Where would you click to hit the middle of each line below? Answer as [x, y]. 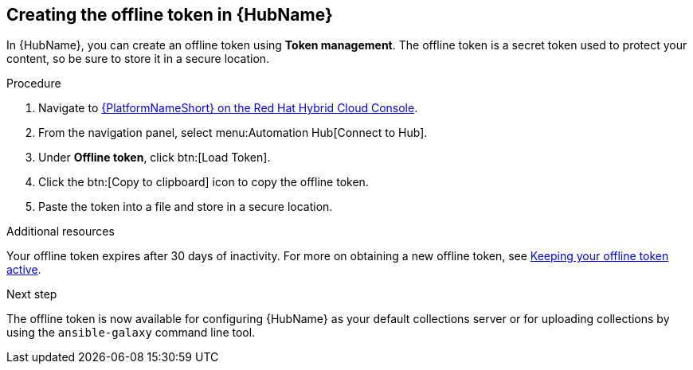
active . [24, 270]
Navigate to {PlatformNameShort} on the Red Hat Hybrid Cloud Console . [228, 108]
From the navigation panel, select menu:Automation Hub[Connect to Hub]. [233, 133]
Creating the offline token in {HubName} [170, 15]
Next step [32, 294]
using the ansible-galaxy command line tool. [131, 333]
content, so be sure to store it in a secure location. [138, 59]
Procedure [34, 84]
